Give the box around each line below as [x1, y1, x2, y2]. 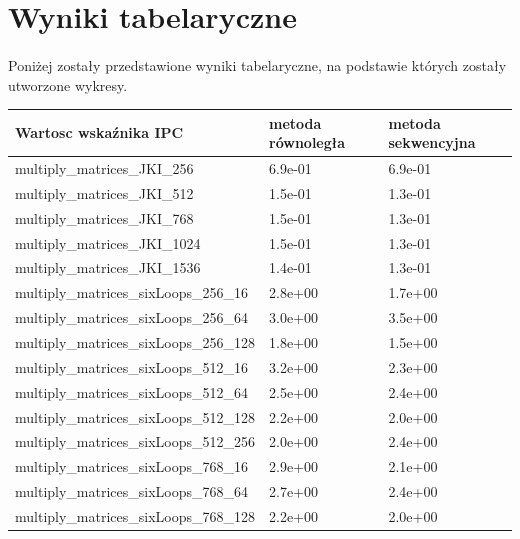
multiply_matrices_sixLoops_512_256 [15, 431, 256, 452]
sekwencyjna [388, 132, 476, 153]
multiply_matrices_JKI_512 [15, 182, 194, 203]
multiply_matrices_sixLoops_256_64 [15, 307, 249, 328]
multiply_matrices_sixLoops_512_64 [15, 381, 249, 402]
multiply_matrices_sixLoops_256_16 [15, 282, 249, 303]
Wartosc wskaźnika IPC [15, 122, 184, 143]
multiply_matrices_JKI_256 [15, 158, 194, 179]
